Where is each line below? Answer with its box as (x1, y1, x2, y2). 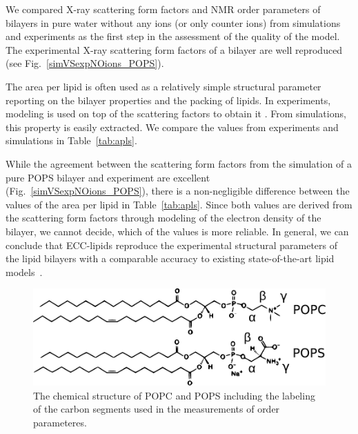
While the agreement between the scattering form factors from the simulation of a (6, 156, 352, 170)
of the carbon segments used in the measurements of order (33, 402, 280, 416)
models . (6, 264, 43, 279)
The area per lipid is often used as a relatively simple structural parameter (6, 79, 321, 93)
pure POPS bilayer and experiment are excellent (6, 170, 210, 184)
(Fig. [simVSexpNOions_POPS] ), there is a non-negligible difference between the (6, 184, 350, 198)
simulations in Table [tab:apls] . (6, 133, 137, 148)
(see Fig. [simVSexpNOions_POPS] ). (6, 56, 164, 70)
